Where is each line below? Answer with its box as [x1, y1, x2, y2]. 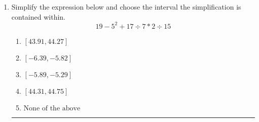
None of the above [23, 104, 81, 112]
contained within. [11, 11, 65, 22]
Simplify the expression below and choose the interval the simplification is [11, 2, 241, 12]
